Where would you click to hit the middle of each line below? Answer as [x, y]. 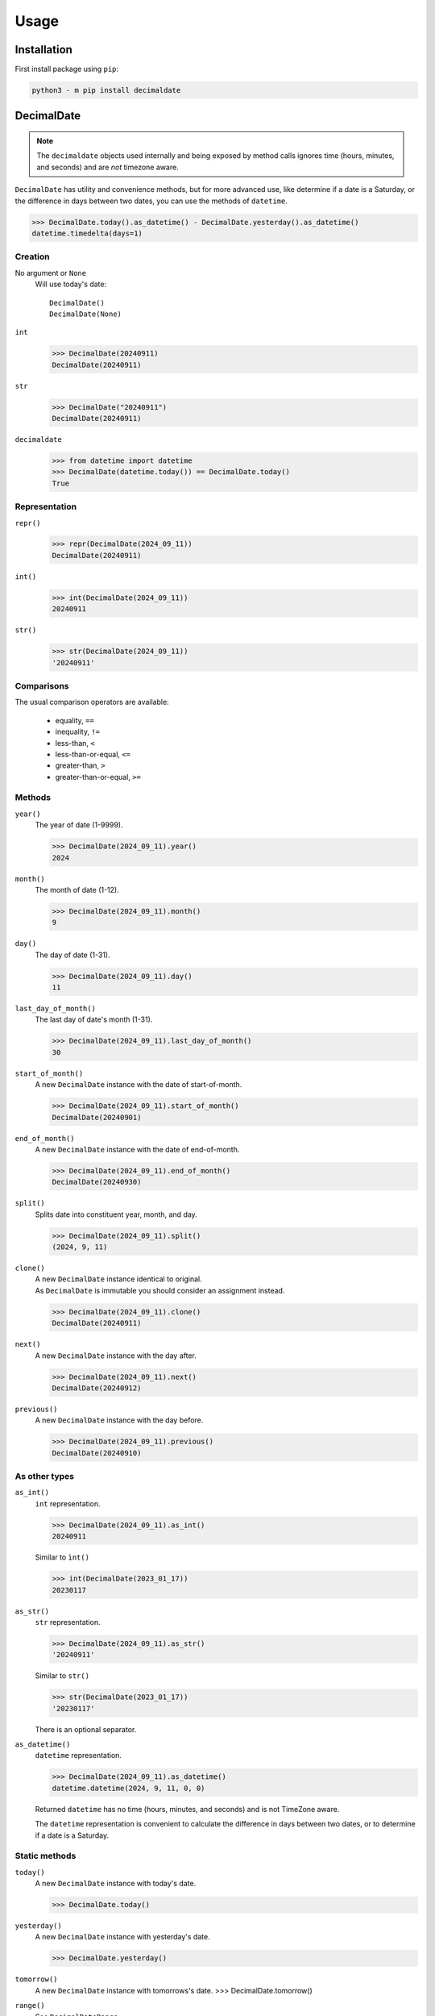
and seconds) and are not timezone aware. [108, 167]
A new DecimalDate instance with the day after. [116, 1356]
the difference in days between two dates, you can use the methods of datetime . [151, 201]
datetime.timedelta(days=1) [87, 233]
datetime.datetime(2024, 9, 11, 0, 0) [128, 1788]
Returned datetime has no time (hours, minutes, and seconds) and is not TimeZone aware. [187, 1809]
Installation [43, 50]
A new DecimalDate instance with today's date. [116, 1884]
